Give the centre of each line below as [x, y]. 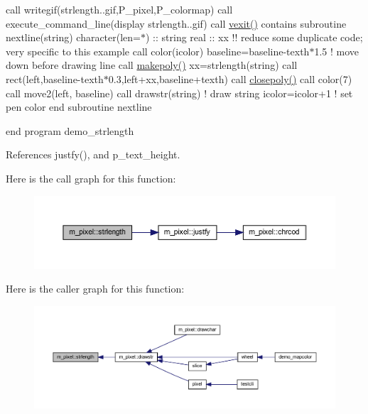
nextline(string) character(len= [73, 37]
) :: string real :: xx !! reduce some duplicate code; [254, 37]
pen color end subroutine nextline [79, 107]
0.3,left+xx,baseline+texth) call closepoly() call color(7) [230, 78]
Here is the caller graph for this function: [95, 289]
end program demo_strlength [70, 130]
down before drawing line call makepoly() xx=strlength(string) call [152, 65]
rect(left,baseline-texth [55, 78]
